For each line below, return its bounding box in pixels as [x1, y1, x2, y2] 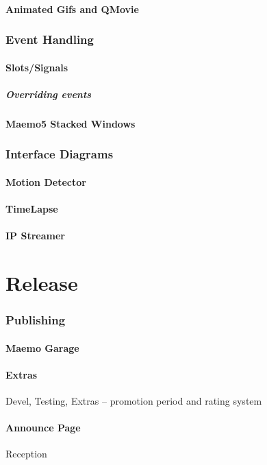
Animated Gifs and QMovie [5, 1, 139, 16]
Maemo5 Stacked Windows [5, 116, 136, 130]
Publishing [5, 311, 66, 329]
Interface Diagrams [5, 145, 114, 163]
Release [5, 268, 78, 296]
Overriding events [5, 86, 92, 101]
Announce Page [5, 420, 81, 435]
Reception [5, 446, 47, 461]
